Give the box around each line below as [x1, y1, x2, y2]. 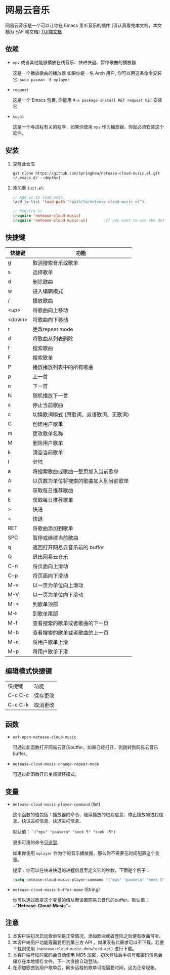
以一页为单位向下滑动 [32, 591, 83, 598]
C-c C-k [8, 701, 29, 708]
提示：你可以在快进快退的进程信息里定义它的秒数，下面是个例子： [12, 867, 150, 873]
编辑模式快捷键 [5, 667, 52, 676]
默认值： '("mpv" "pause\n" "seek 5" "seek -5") [12, 829, 116, 835]
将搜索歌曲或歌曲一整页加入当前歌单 [32, 468, 119, 475]
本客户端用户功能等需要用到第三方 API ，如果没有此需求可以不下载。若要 [12, 939, 164, 945]
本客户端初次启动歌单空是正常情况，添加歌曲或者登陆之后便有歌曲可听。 [12, 933, 163, 939]
